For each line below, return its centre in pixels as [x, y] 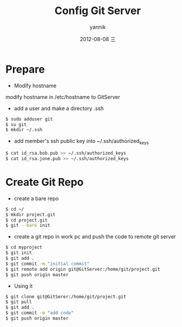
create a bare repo [36, 198]
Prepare [25, 69]
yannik [98, 27]
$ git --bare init [28, 226]
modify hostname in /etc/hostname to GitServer [63, 97]
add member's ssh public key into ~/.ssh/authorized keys [81, 142]
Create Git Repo [44, 182]
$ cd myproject [24, 247]
